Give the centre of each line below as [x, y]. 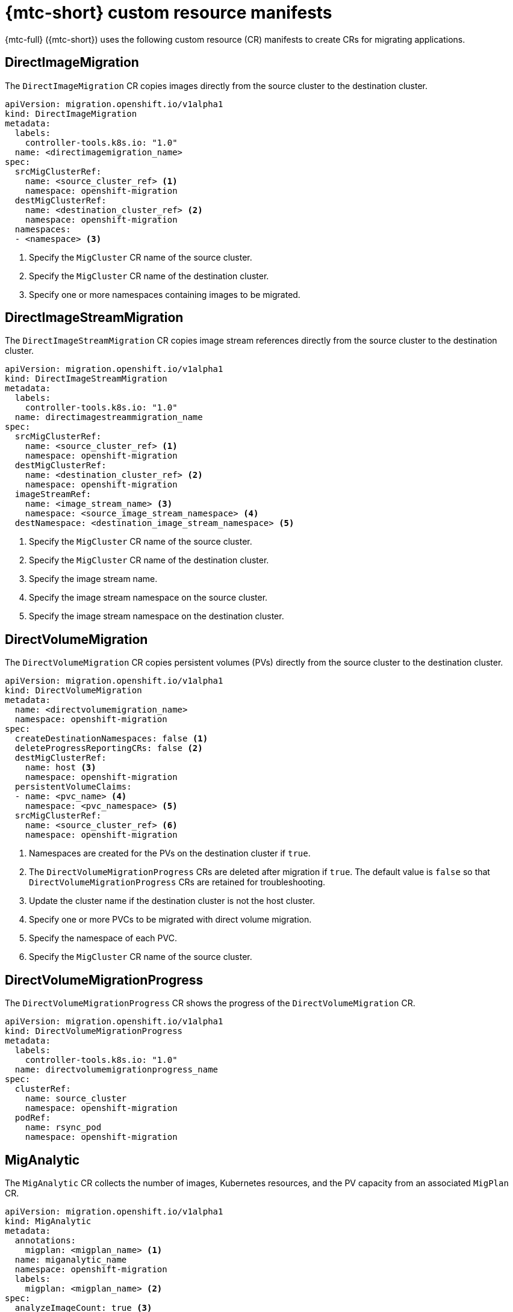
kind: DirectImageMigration [71, 113]
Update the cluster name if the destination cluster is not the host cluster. [172, 901]
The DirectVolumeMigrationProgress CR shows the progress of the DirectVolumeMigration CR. [210, 1003]
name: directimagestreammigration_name [109, 417]
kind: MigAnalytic [48, 1221]
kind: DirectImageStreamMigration [86, 379]
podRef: [33, 1118]
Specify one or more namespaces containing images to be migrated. [165, 294]
